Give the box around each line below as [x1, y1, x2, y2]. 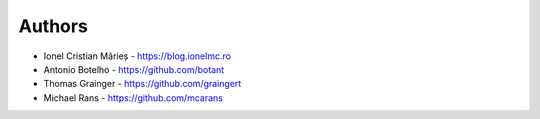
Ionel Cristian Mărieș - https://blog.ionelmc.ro [43, 50, 232, 62]
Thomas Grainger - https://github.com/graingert [43, 78, 242, 90]
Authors [18, 15, 89, 37]
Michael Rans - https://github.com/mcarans [43, 91, 224, 104]
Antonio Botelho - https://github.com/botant [43, 63, 225, 75]
